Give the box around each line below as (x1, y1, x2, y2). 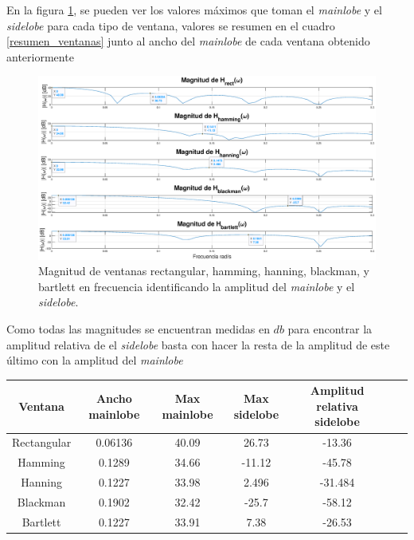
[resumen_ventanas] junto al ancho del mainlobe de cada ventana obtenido (6, 33, 370, 49)
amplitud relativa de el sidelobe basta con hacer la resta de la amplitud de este (6, 336, 390, 353)
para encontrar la (287, 320, 373, 337)
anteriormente (6, 48, 74, 65)
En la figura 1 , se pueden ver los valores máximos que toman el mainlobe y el (6, 2, 382, 18)
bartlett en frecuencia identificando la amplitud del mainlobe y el (38, 278, 355, 294)
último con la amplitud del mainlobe (6, 352, 183, 369)
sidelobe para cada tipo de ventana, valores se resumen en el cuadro (6, 17, 335, 34)
